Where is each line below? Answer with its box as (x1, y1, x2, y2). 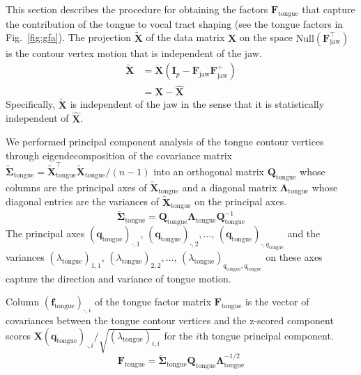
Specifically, (6, 97, 56, 111)
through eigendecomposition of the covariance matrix (6, 147, 232, 162)
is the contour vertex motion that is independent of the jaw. (6, 45, 262, 60)
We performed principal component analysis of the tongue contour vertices (6, 134, 324, 149)
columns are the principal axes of (6, 180, 147, 195)
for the (164, 328, 193, 342)
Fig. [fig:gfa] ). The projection (6, 30, 131, 45)
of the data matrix (146, 30, 225, 45)
